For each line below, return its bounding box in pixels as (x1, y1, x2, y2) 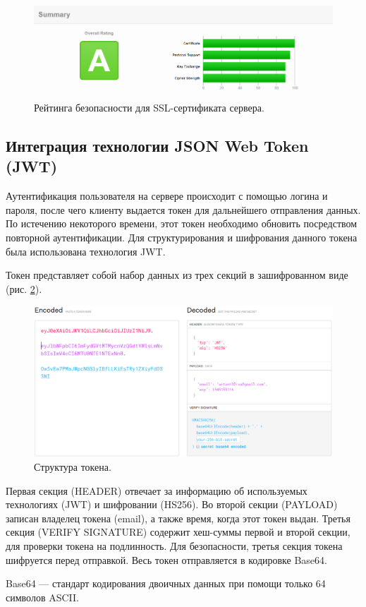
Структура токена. (34, 459, 111, 474)
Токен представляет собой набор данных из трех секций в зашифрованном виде (6, 268, 348, 282)
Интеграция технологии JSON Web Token (6, 134, 309, 156)
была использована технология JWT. (6, 244, 166, 258)
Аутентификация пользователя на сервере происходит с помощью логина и (6, 188, 328, 203)
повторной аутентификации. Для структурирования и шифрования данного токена (6, 229, 358, 244)
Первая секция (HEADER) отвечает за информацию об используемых (6, 483, 307, 498)
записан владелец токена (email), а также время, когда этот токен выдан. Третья (6, 510, 350, 525)
